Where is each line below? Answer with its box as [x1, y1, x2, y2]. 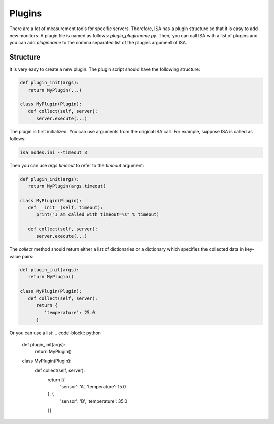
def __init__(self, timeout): [28, 205, 104, 211]
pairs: [22, 253, 34, 259]
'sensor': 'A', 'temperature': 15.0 [60, 384, 126, 390]
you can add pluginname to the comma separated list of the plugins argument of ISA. [9, 40, 187, 46]
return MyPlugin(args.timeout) [28, 183, 106, 189]
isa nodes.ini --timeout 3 [20, 149, 87, 155]
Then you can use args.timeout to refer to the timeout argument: [9, 162, 144, 168]
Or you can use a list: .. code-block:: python [9, 330, 101, 336]
